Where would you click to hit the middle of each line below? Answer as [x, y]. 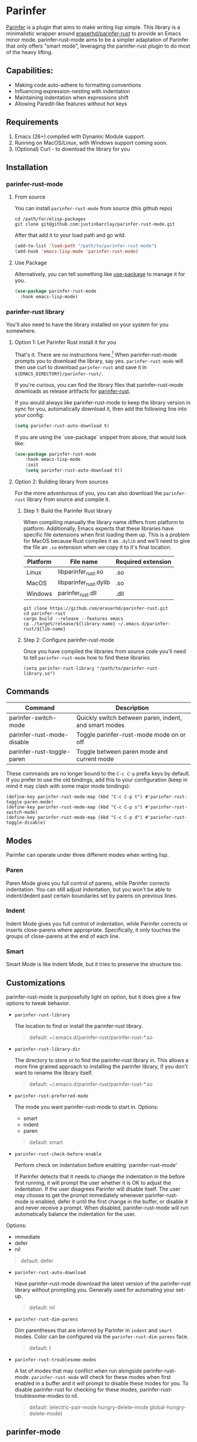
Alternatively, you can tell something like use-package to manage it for [100, 274]
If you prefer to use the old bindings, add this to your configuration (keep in [97, 780]
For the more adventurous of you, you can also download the [88, 493]
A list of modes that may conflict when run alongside [78, 1371]
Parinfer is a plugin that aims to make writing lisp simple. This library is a [93, 27]
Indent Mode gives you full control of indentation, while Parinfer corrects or [97, 923]
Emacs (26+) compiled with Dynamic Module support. [80, 136]
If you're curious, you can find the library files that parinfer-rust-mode [99, 384]
